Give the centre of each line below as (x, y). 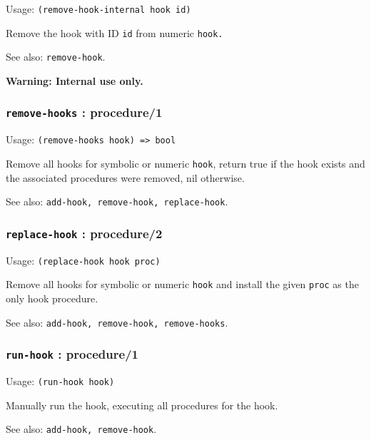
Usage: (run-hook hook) (60, 381)
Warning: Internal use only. (75, 80)
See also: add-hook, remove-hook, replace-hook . (117, 201)
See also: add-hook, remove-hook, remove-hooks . (117, 322)
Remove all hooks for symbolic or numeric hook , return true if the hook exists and (185, 163)
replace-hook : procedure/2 (84, 233)
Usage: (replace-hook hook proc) (83, 260)
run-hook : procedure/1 (72, 354)
